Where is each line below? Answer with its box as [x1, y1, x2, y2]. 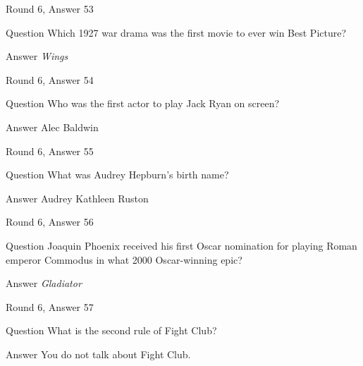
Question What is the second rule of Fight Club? [6, 323, 217, 338]
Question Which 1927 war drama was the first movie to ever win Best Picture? [6, 25, 347, 39]
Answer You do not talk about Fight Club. [6, 346, 191, 361]
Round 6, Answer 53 [6, 1, 94, 16]
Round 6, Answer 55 [6, 143, 94, 158]
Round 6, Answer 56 [6, 214, 94, 229]
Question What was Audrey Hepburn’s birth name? [6, 167, 229, 182]
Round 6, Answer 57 [6, 299, 94, 314]
